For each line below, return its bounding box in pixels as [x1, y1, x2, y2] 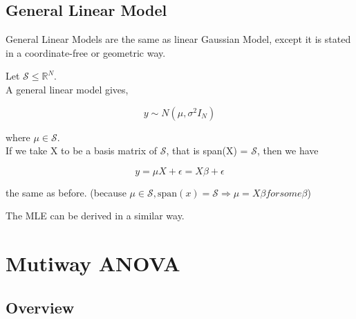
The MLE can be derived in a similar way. [6, 208, 185, 223]
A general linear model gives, [6, 82, 129, 96]
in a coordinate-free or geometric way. [6, 45, 166, 60]
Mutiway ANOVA [6, 249, 180, 277]
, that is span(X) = [166, 143, 248, 158]
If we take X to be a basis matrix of [6, 143, 158, 158]
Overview [6, 296, 75, 318]
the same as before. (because [6, 185, 127, 199]
